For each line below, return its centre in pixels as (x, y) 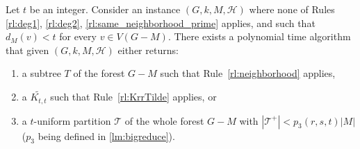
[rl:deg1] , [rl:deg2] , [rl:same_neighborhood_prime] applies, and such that (161, 23)
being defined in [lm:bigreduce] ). (106, 135)
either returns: (148, 50)
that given (27, 50)
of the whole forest (164, 120)
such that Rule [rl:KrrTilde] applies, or (133, 97)
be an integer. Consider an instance (105, 9)
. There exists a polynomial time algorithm (259, 36)
